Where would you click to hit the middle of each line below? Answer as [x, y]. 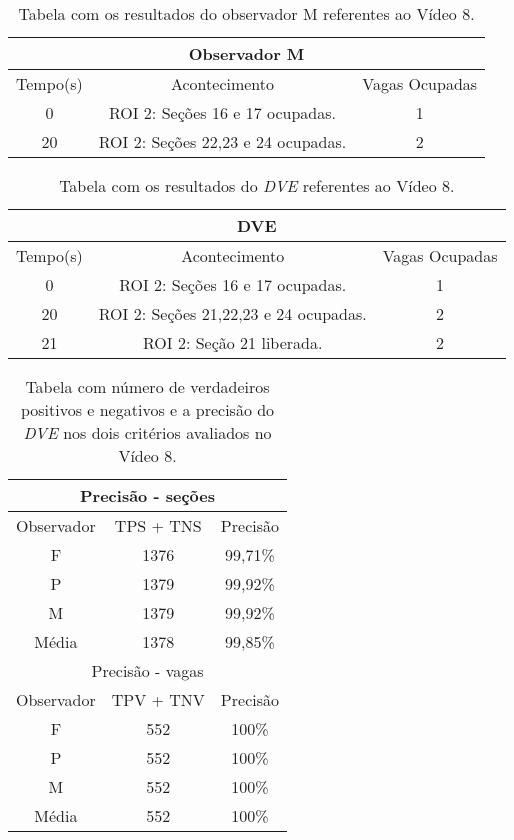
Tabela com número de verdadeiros [147, 386]
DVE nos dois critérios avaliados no [147, 432]
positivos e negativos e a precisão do [147, 409]
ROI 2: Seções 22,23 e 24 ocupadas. [222, 141]
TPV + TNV [158, 699]
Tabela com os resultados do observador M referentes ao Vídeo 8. [246, 13]
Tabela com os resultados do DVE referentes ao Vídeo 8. [257, 185]
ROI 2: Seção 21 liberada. [233, 342]
